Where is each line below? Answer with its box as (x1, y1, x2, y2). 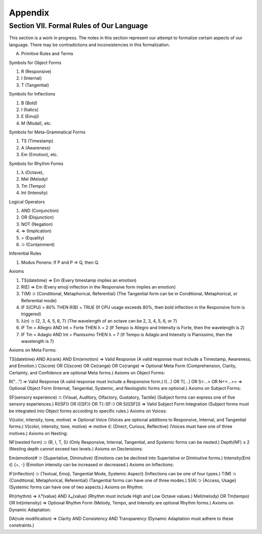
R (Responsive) (21, 68, 52, 74)
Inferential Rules (9, 250, 41, 257)
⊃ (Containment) (21, 242, 55, 247)
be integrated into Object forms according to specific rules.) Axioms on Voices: (9, 408, 167, 414)
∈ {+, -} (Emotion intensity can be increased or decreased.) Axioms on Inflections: (9, 462, 174, 468)
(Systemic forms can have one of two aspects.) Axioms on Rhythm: (9, 484, 144, 490)
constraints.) (9, 522, 34, 528)
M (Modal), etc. (21, 120, 52, 126)
